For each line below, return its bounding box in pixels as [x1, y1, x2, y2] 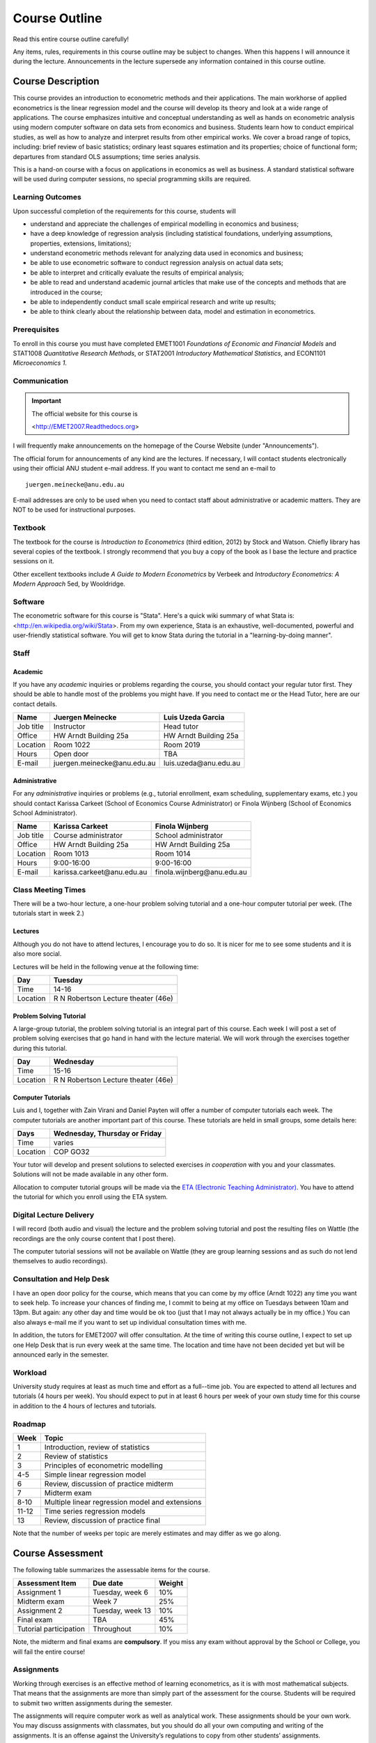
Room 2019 [163, 740, 201, 749]
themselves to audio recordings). [13, 1257, 108, 1265]
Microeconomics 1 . [13, 359, 68, 367]
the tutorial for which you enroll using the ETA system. [13, 1193, 169, 1201]
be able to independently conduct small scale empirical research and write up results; [30, 298, 276, 306]
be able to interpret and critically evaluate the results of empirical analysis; [30, 268, 244, 277]
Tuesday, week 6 [93, 1588, 149, 1597]
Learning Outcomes [13, 192, 81, 202]
